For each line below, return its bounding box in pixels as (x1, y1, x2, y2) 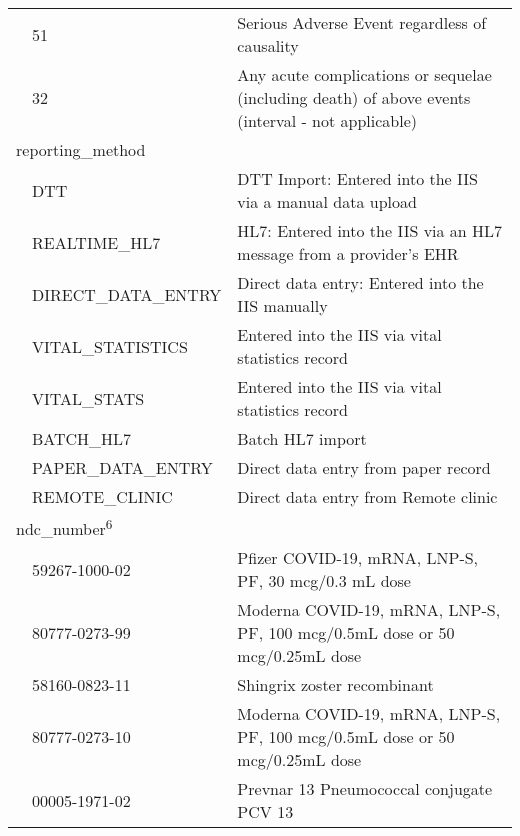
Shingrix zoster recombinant (237, 673, 434, 697)
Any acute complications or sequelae (237, 63, 492, 86)
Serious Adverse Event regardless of (237, 11, 487, 34)
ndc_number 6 (16, 514, 113, 541)
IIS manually (237, 294, 328, 317)
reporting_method (16, 138, 146, 161)
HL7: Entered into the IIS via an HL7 (237, 219, 503, 242)
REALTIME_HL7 (32, 230, 161, 254)
